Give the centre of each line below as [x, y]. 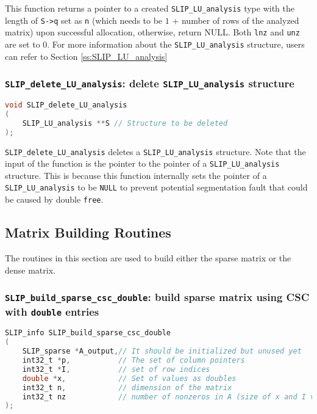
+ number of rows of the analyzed [236, 20]
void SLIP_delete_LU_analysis [66, 105]
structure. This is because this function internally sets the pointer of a [136, 175]
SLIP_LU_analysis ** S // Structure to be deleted [125, 123]
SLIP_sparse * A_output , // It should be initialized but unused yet [162, 351]
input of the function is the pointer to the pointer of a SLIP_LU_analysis [142, 163]
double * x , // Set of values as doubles [129, 378]
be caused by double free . [54, 199]
